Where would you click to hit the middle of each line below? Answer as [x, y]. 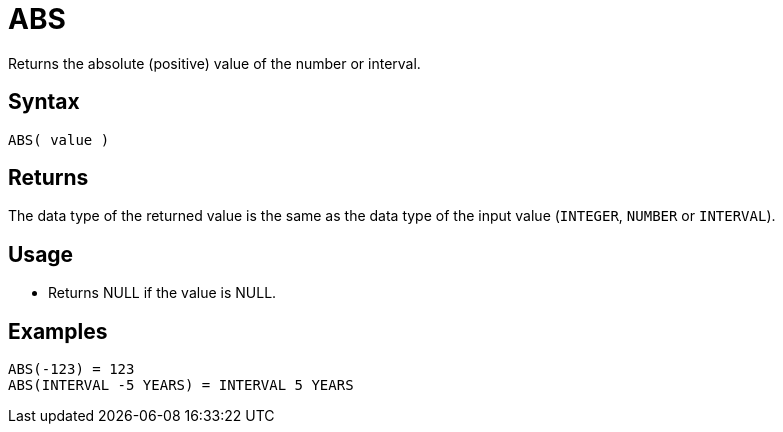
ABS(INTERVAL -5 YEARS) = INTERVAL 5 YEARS [181, 385]
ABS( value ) [59, 139]
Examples [58, 331]
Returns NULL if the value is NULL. [162, 293]
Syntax [44, 102]
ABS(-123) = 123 [71, 369]
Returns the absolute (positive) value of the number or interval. [214, 63]
